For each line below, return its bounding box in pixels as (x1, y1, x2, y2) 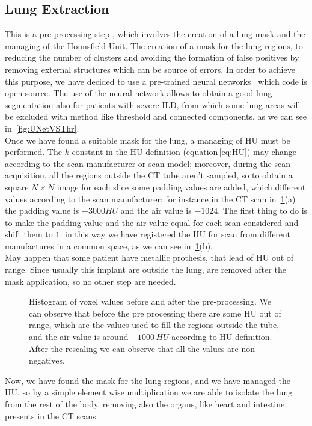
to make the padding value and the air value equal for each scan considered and (5, 216, 299, 228)
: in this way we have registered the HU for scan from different (60, 228, 290, 240)
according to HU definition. (171, 330, 272, 343)
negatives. (29, 354, 65, 367)
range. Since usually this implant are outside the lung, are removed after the (5, 263, 286, 276)
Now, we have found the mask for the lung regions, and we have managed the (5, 374, 291, 386)
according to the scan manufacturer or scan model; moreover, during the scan (5, 157, 290, 169)
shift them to (5, 228, 53, 240)
